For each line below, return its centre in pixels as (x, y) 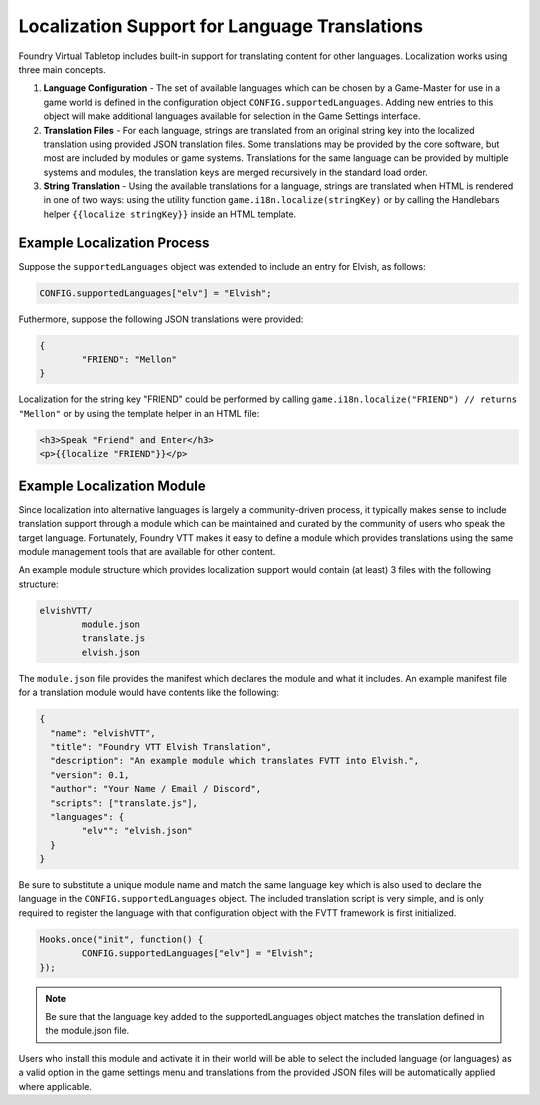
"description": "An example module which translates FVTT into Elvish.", (235, 761)
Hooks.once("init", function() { (121, 939)
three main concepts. (62, 69)
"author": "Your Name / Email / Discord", (156, 789)
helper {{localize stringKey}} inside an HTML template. (170, 214)
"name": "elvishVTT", (103, 733)
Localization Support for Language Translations (221, 26)
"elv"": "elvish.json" (137, 831)
